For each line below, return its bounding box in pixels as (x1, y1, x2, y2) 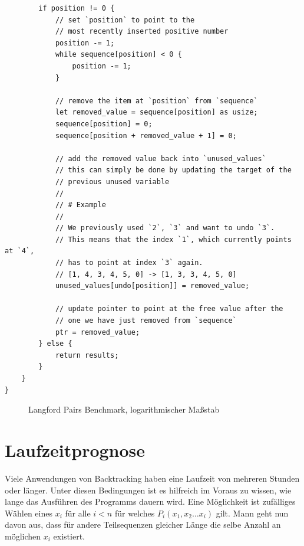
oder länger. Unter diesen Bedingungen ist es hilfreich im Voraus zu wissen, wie (5, 483, 292, 496)
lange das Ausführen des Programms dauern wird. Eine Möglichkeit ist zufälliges (5, 495, 296, 508)
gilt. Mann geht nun (216, 506, 289, 519)
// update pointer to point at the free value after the (55, 305, 283, 313)
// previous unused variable (55, 177, 170, 186)
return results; (55, 351, 119, 359)
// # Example (55, 201, 106, 210)
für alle (65, 506, 91, 519)
